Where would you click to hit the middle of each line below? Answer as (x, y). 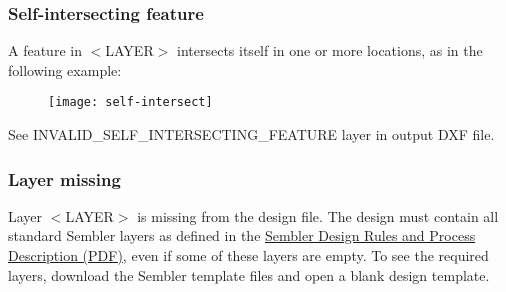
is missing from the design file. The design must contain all (318, 215)
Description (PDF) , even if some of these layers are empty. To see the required (248, 255)
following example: (65, 69)
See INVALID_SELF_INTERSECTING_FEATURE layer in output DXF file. (251, 134)
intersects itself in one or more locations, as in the (330, 50)
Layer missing (64, 178)
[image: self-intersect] (130, 102)
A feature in (45, 50)
